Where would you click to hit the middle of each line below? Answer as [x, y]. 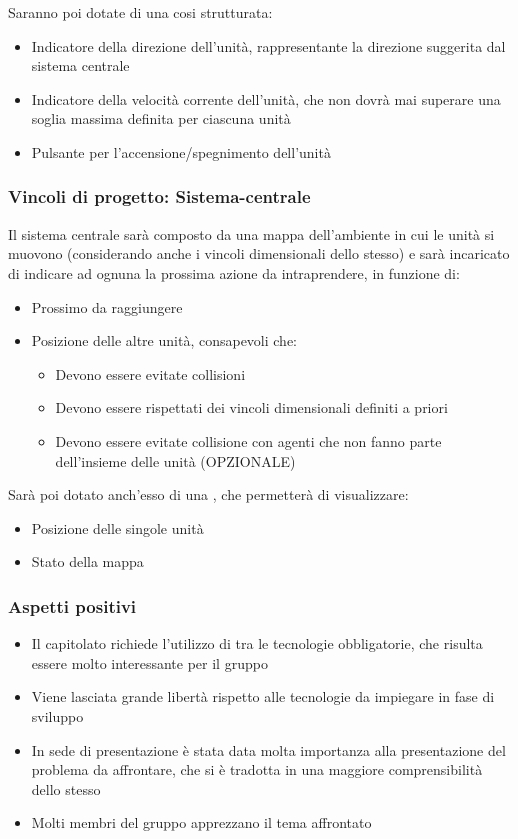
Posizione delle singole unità [117, 527]
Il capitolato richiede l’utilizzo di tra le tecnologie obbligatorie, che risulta [257, 643]
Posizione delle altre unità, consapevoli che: [164, 340]
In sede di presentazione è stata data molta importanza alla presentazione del [268, 749]
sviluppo [57, 715]
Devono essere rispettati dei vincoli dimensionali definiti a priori [251, 407]
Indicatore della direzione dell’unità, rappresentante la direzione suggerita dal [268, 45]
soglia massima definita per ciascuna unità [161, 118]
